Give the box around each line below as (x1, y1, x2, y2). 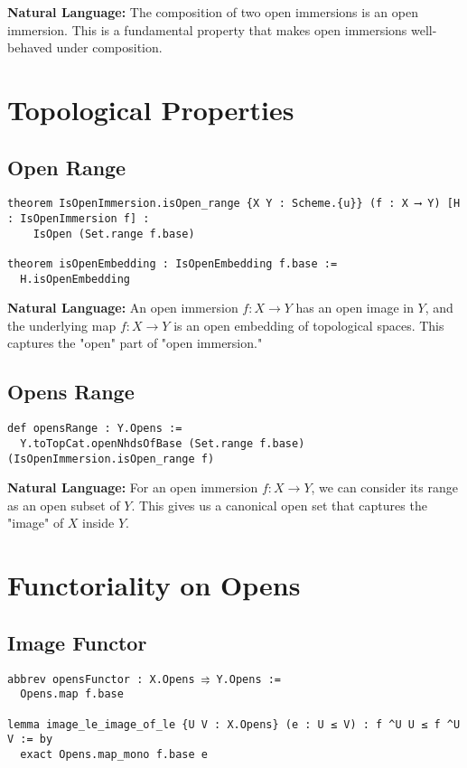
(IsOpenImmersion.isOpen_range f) (7, 452, 215, 465)
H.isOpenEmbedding (20, 272, 131, 286)
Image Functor (7, 628, 147, 656)
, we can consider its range (311, 478, 458, 497)
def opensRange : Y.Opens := (7, 422, 182, 436)
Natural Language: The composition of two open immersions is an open (7, 3, 418, 21)
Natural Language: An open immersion (7, 298, 238, 317)
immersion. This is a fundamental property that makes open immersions (7, 20, 407, 39)
